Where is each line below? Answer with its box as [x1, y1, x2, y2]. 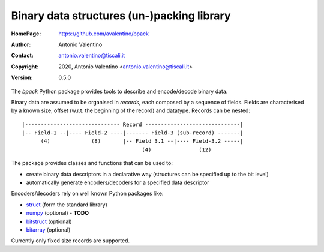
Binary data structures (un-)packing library [11, 9, 231, 22]
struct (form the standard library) [26, 201, 108, 208]
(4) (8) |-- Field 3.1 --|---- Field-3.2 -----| [40, 138, 244, 145]
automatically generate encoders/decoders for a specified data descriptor [26, 179, 209, 186]
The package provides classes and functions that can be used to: [11, 160, 173, 167]
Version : [11, 74, 33, 81]
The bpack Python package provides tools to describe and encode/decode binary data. [11, 88, 228, 95]
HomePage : [11, 30, 41, 37]
